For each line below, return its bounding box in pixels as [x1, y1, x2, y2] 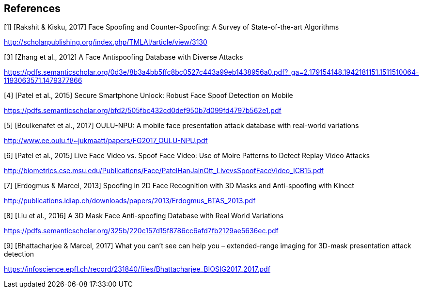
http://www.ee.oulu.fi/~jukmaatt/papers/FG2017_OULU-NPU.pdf [4, 136, 208, 145]
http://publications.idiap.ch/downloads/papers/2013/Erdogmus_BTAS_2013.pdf [4, 196, 256, 205]
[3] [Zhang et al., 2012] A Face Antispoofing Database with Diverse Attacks [4, 53, 243, 62]
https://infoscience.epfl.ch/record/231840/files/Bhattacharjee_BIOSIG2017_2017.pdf [4, 265, 270, 274]
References [4, 2, 61, 15]
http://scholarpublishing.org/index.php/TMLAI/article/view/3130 [4, 38, 207, 47]
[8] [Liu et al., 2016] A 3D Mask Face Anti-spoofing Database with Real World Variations [4, 211, 284, 220]
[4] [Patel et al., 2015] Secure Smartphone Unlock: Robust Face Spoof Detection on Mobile [4, 91, 293, 100]
